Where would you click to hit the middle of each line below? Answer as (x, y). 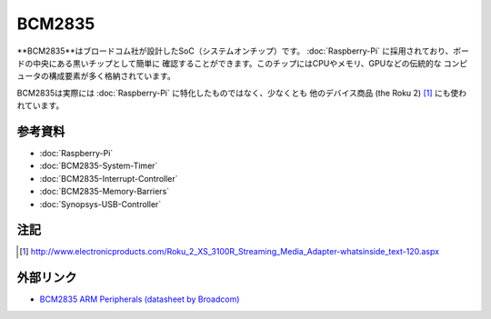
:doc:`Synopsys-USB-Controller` (100, 204)
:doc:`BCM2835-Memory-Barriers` (105, 192)
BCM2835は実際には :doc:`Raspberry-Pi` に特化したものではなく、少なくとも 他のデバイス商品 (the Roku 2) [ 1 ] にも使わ (242, 93)
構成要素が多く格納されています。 (112, 76)
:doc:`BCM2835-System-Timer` (99, 166)
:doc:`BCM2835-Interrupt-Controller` (109, 178)
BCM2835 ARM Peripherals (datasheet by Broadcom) (140, 299)
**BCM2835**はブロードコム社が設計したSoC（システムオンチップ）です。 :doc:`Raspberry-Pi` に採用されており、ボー (243, 51)
